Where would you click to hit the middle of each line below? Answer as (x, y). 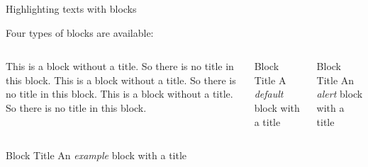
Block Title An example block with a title (96, 155)
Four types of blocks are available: (80, 32)
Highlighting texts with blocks (71, 8)
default (269, 94)
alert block (340, 94)
